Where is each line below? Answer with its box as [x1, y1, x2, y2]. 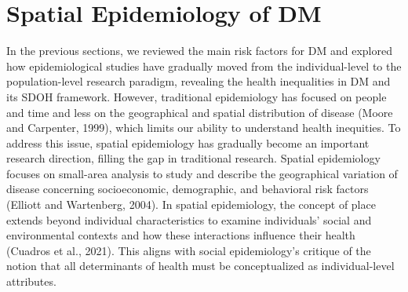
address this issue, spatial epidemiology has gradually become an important [6, 134, 370, 151]
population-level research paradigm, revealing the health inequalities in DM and [6, 73, 391, 89]
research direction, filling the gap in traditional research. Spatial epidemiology [6, 150, 381, 166]
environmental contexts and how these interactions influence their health [6, 227, 355, 243]
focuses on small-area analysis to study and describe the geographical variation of [6, 165, 398, 181]
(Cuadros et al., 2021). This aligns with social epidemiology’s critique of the [6, 242, 371, 258]
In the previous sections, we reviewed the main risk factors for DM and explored [6, 42, 392, 59]
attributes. [6, 273, 56, 290]
